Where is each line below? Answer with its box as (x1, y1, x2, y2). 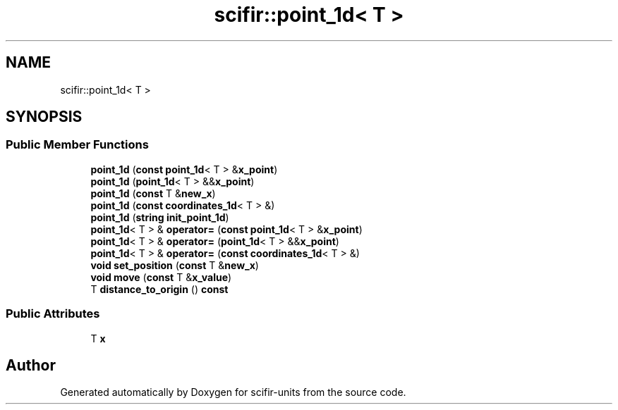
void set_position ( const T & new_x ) (90, 259, 259, 271)
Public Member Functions (6, 137, 149, 152)
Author (6, 356, 56, 374)
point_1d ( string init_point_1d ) (90, 211, 229, 223)
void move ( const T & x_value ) (90, 271, 232, 283)
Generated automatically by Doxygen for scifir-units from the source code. (60, 386, 406, 399)
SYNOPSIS (6, 108, 83, 126)
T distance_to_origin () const (90, 282, 229, 295)
